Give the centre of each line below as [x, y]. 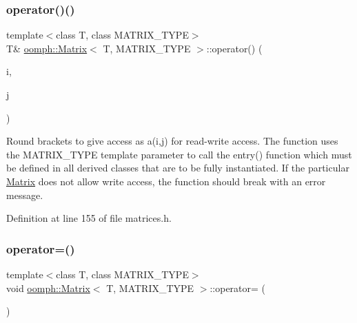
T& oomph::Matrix [47, 48]
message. [25, 195]
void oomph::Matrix [48, 288]
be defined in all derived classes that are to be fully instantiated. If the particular [178, 168]
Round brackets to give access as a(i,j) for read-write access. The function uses [172, 141]
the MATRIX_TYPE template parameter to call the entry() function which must [179, 154]
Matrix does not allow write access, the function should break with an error [166, 181]
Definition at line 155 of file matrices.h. [89, 218]
